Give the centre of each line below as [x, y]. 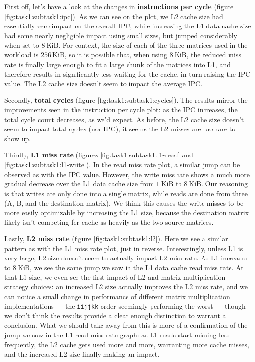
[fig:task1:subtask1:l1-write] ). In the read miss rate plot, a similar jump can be [122, 164]
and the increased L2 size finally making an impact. [82, 354]
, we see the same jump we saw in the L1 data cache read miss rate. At [137, 267]
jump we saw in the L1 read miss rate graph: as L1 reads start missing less [117, 335]
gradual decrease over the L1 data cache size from [79, 184]
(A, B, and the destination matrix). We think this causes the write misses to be [124, 203]
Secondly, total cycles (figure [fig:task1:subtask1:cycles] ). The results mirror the [126, 100]
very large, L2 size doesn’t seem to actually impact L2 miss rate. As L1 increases [126, 258]
